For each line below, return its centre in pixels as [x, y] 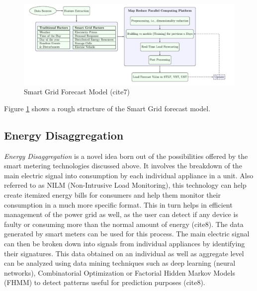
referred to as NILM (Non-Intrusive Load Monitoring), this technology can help [125, 185]
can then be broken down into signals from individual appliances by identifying [125, 244]
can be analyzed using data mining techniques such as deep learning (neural [120, 263]
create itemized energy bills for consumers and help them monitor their [113, 195]
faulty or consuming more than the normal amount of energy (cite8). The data [124, 224]
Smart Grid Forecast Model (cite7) [77, 92]
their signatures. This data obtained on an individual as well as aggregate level [124, 253]
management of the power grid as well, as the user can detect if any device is [121, 214]
